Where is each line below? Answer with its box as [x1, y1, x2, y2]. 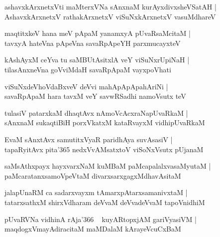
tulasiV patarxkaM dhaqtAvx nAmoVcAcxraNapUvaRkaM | [4, 107, 188, 118]
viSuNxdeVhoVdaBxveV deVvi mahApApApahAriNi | [4, 81, 168, 91]
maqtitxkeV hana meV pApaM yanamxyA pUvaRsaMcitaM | [4, 28, 191, 38]
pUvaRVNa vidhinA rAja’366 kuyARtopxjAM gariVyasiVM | [4, 214, 197, 224]
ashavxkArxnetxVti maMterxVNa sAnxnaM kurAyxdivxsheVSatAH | [4, 1, 217, 11]
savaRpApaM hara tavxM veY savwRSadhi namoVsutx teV [4, 91, 186, 101]
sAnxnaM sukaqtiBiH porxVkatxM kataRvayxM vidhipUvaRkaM [4, 117, 205, 128]
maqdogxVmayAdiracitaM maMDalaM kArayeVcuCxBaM [4, 224, 181, 234]
